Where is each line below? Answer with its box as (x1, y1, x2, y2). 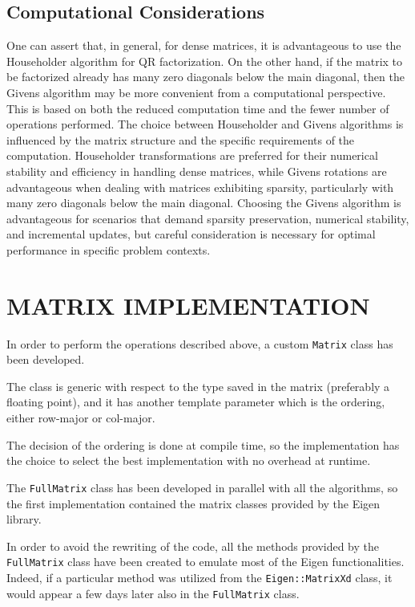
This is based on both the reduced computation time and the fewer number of (6, 100, 389, 116)
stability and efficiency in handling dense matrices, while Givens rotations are (6, 162, 387, 179)
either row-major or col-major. (6, 409, 155, 426)
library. (6, 511, 42, 528)
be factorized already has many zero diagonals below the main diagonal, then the (6, 68, 405, 85)
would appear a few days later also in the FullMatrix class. (6, 585, 300, 601)
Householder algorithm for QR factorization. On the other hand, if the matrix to (6, 52, 403, 69)
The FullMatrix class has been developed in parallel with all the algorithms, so (6, 479, 398, 495)
